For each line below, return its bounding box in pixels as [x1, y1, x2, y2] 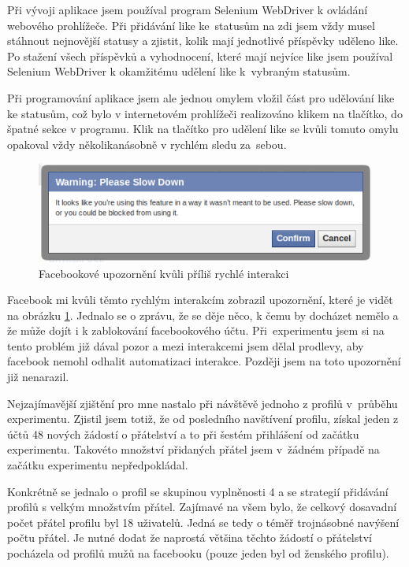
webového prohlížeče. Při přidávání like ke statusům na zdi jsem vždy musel [7, 17, 375, 33]
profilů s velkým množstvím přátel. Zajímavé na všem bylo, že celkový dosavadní [7, 498, 397, 515]
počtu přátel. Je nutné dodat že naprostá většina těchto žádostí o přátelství [7, 529, 373, 546]
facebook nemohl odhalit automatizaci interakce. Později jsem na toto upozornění [7, 353, 401, 369]
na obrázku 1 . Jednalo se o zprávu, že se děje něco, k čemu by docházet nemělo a [7, 306, 399, 323]
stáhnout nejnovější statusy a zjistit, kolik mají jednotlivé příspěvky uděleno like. [7, 32, 399, 49]
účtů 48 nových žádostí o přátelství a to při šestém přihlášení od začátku [7, 425, 359, 442]
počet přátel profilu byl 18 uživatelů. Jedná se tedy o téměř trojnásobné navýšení [7, 513, 400, 530]
